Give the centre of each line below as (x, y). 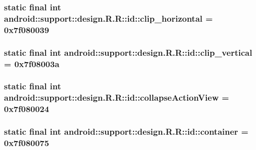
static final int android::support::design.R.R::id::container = (126, 131)
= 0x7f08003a (32, 63)
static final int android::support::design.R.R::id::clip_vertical (128, 52)
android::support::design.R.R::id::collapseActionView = (117, 97)
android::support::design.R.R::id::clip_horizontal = (108, 18)
